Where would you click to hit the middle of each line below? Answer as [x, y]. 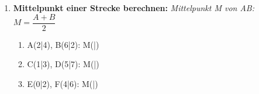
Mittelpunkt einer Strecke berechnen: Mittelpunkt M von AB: [134, 8]
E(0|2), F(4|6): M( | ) [63, 83]
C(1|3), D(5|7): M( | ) [63, 64]
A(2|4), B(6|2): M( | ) [63, 44]
